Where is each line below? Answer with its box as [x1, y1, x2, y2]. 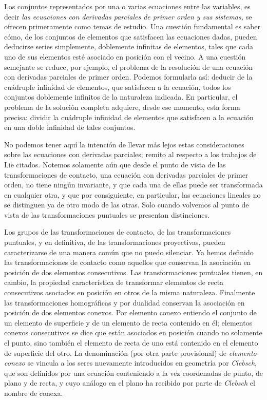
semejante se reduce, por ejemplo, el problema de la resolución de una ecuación [4, 61, 253, 72]
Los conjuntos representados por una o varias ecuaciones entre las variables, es [4, 1, 251, 11]
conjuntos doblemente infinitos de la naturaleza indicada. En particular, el [4, 91, 238, 102]
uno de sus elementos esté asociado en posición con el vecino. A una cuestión [4, 51, 246, 62]
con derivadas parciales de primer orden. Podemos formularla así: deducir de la [4, 71, 253, 82]
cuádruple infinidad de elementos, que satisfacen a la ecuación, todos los [4, 81, 231, 92]
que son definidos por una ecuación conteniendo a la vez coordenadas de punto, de [4, 367, 263, 378]
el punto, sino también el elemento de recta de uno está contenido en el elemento [4, 337, 258, 348]
